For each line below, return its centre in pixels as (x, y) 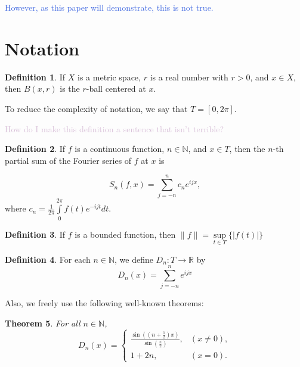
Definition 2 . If (35, 149)
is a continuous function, (120, 149)
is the (70, 88)
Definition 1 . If (35, 77)
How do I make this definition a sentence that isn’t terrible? (115, 128)
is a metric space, (109, 77)
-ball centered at (116, 88)
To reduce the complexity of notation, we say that (96, 108)
